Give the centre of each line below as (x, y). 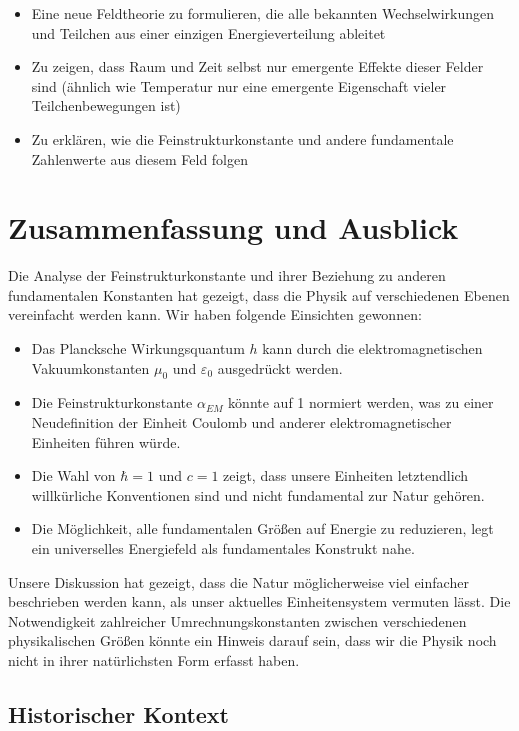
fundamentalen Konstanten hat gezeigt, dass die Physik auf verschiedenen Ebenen (259, 294)
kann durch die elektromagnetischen (372, 348)
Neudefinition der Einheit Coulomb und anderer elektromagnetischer (241, 422)
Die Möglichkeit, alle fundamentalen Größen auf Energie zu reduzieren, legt (262, 528)
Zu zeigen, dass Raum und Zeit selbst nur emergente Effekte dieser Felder (257, 66)
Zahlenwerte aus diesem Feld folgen (139, 158)
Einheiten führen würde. (106, 441)
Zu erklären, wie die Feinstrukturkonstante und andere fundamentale (242, 138)
